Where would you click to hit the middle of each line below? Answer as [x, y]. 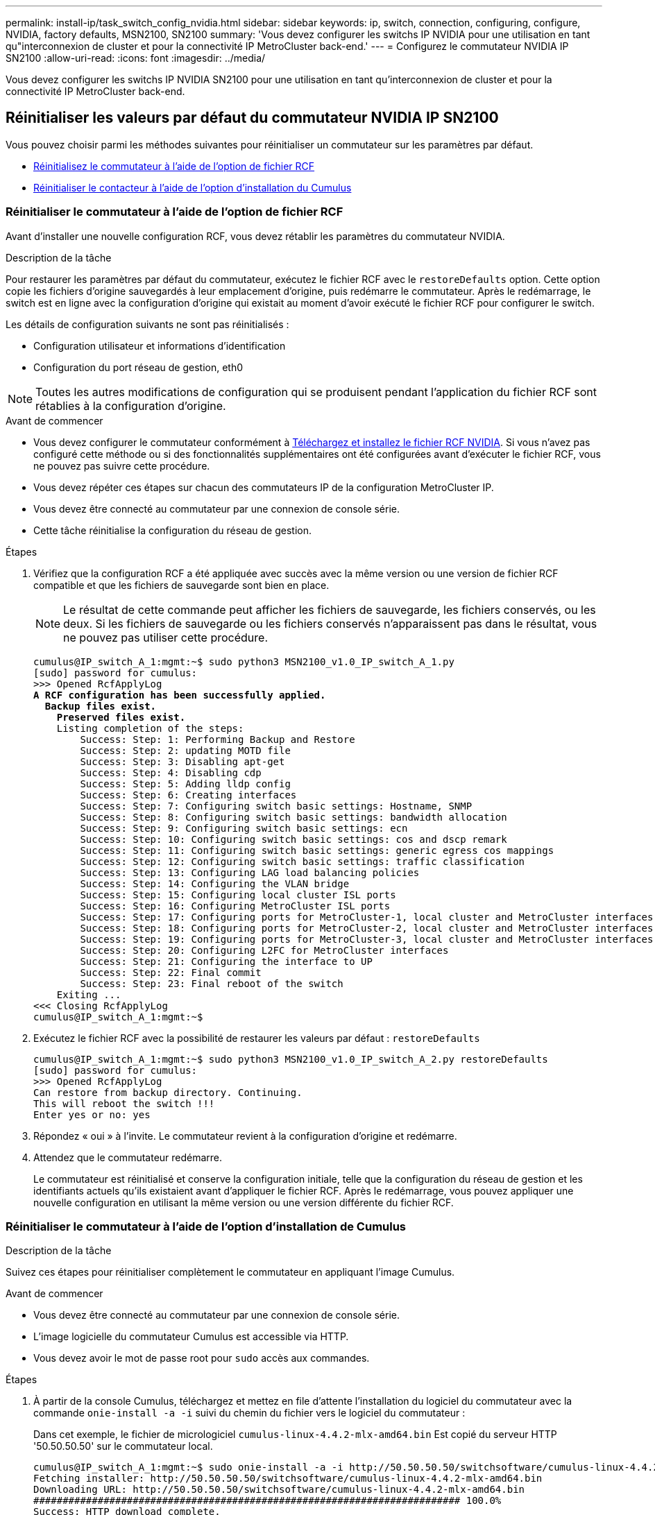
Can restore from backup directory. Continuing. [168, 1092]
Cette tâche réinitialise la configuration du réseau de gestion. [172, 530]
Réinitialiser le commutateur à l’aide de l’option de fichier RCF [175, 212]
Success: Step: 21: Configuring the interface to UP [226, 961]
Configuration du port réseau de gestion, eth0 [138, 367]
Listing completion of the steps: [150, 728]
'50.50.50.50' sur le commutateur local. [123, 1446]
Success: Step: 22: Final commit [171, 972]
